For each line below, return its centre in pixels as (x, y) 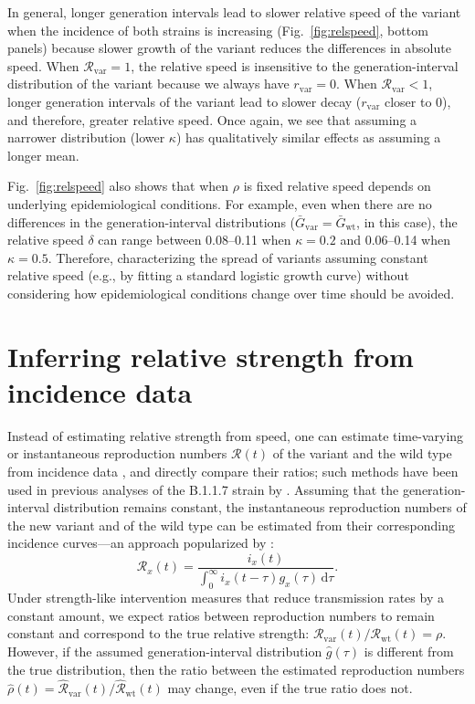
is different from (409, 651)
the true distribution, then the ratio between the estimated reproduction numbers (236, 669)
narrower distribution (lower (86, 137)
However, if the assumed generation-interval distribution (165, 651)
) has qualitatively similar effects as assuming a (308, 137)
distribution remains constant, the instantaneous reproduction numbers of (260, 507)
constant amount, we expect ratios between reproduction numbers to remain (221, 615)
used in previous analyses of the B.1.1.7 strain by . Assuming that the (203, 489)
